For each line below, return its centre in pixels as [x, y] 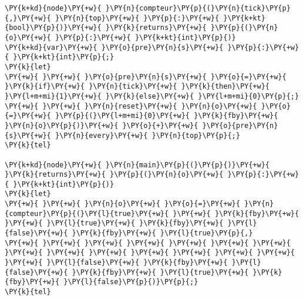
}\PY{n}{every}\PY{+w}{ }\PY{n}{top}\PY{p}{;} [147, 135]
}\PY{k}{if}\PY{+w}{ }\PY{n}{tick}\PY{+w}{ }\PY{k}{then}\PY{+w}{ [137, 87]
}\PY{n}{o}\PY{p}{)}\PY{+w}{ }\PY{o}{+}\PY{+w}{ [102, 125]
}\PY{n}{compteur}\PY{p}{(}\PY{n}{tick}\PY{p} [198, 8]
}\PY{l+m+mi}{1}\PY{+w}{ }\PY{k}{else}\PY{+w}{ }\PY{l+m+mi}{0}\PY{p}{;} [152, 96]
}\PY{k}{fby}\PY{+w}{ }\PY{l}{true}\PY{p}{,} [162, 233]
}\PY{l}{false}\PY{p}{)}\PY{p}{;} [131, 282]
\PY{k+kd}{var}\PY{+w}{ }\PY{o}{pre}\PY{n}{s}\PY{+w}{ [114, 47]
